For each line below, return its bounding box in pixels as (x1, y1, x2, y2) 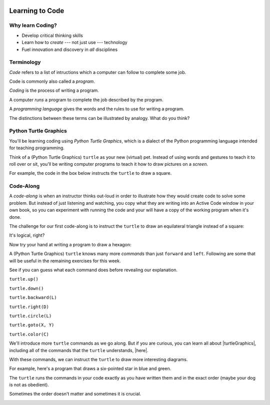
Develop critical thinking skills (21, 32, 83, 38)
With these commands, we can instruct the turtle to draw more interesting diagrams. (9, 356, 188, 362)
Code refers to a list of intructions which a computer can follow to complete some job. (9, 69, 186, 75)
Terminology (9, 59, 41, 66)
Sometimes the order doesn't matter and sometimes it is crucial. (9, 391, 141, 397)
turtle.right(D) (9, 304, 49, 310)
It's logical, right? (9, 232, 45, 238)
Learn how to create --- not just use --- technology (21, 39, 127, 45)
